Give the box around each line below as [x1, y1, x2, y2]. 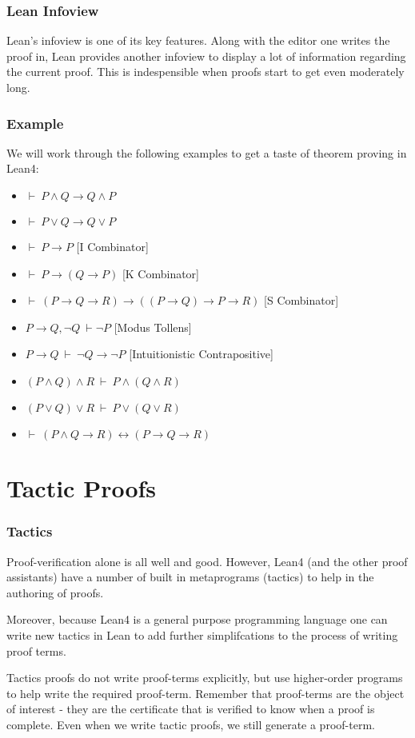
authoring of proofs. [6, 584, 104, 600]
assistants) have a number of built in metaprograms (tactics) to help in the [6, 568, 374, 585]
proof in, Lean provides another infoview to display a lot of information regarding [6, 47, 406, 64]
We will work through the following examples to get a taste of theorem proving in [6, 144, 407, 161]
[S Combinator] [264, 292, 339, 309]
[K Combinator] [122, 265, 199, 281]
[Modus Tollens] [114, 318, 192, 335]
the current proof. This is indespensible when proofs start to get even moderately [6, 63, 405, 80]
